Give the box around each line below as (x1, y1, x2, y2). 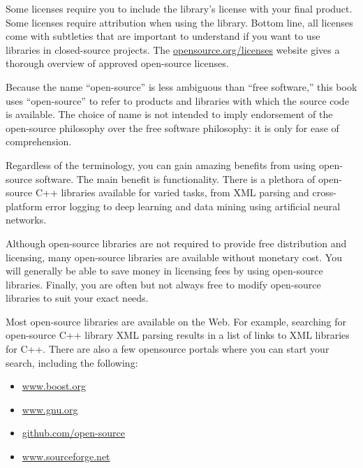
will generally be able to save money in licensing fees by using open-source (6, 263, 323, 278)
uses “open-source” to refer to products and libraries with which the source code (6, 93, 349, 108)
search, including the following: (6, 355, 138, 370)
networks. (6, 212, 47, 227)
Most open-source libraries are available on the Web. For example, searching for (6, 314, 347, 328)
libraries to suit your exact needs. (6, 291, 149, 305)
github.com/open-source (22, 425, 125, 440)
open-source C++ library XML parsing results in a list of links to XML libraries (6, 328, 350, 342)
